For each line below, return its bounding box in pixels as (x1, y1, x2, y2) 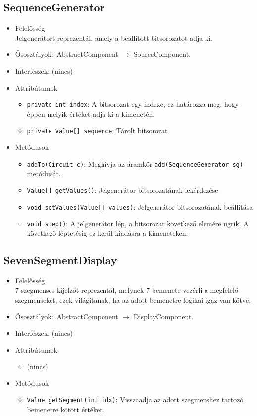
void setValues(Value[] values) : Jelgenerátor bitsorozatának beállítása (27, 201, 253, 212)
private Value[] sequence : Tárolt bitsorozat (27, 125, 168, 136)
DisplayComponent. (133, 311, 194, 322)
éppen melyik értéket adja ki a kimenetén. (27, 108, 155, 119)
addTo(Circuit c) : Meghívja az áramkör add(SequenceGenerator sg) (27, 158, 243, 169)
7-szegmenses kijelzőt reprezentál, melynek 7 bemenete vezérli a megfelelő (15, 285, 238, 295)
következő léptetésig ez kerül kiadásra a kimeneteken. (27, 228, 188, 238)
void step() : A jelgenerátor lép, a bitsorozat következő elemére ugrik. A (27, 218, 249, 229)
